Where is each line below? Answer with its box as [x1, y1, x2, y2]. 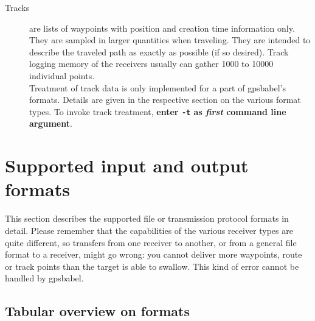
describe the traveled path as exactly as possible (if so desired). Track [29, 45, 289, 58]
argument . [29, 117, 72, 130]
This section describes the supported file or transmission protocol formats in [5, 212, 289, 225]
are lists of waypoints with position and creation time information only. [29, 21, 295, 34]
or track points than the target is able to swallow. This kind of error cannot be [5, 259, 299, 272]
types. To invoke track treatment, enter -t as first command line [29, 105, 286, 118]
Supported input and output [5, 153, 249, 178]
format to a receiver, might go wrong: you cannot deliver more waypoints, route [5, 248, 302, 261]
